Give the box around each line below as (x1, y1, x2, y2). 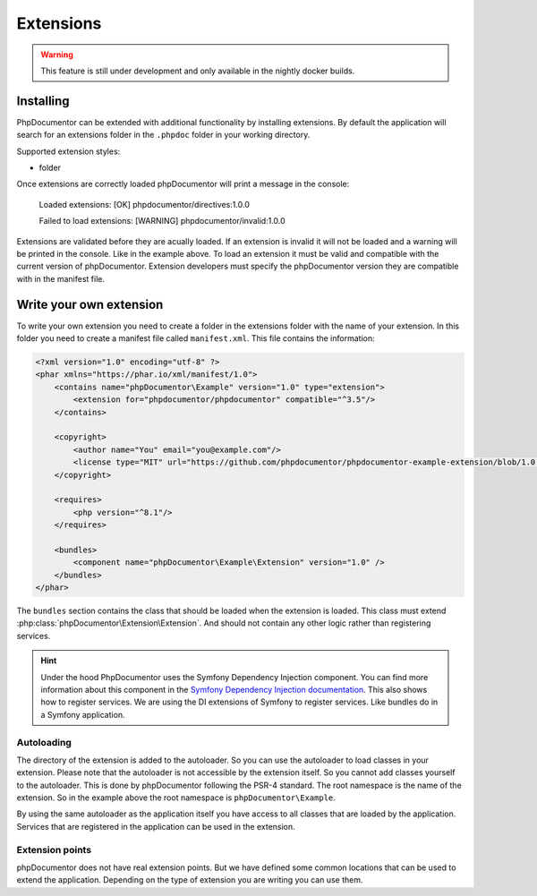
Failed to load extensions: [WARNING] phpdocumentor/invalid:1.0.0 (38, 216, 286, 226)
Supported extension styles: (16, 146, 121, 157)
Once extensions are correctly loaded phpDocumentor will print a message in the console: (16, 179, 350, 190)
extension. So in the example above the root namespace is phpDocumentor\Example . (16, 792, 336, 803)
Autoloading (16, 736, 72, 748)
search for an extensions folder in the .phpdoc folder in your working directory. (16, 130, 311, 141)
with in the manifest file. (16, 273, 105, 284)
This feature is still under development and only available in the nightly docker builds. (40, 65, 355, 76)
